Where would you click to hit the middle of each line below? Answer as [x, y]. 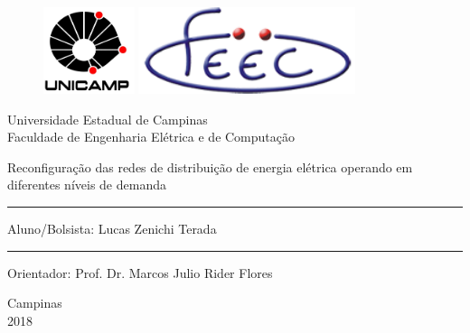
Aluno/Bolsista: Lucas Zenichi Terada [112, 228]
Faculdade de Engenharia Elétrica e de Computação [151, 137]
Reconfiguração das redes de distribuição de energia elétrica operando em [210, 166]
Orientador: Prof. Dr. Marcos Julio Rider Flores [140, 272]
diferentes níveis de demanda [87, 185]
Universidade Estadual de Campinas [108, 119]
